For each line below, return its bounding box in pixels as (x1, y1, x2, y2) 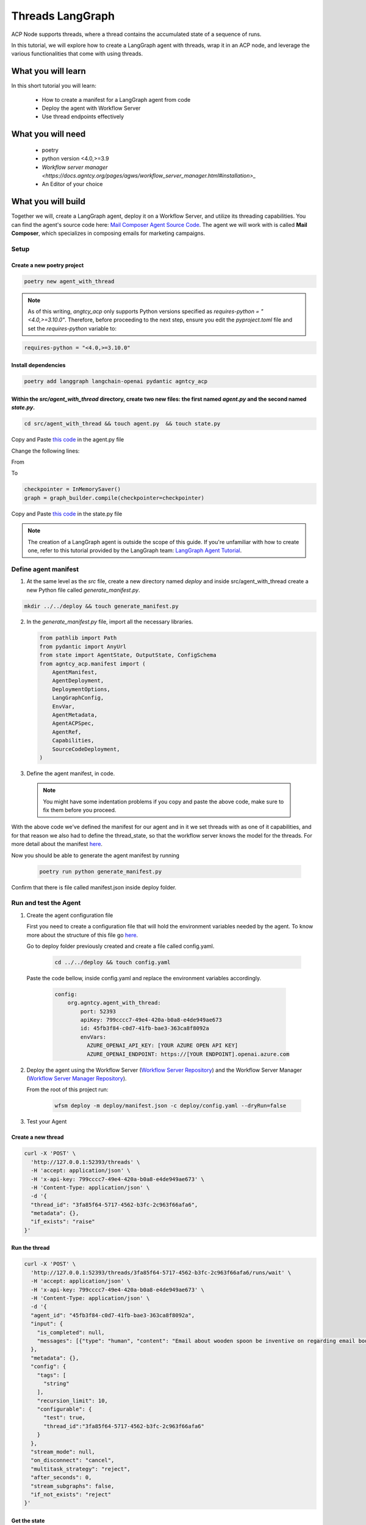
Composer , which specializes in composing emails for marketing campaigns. (11, 229, 206, 237)
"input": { (30, 1321, 63, 1327)
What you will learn (11, 66, 87, 76)
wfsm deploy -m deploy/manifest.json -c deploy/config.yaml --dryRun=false (54, 1102, 287, 1110)
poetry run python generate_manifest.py (39, 868, 162, 875)
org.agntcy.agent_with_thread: (67, 999, 161, 1006)
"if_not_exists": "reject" (30, 1491, 112, 1498)
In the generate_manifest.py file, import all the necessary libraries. (26, 618, 193, 625)
